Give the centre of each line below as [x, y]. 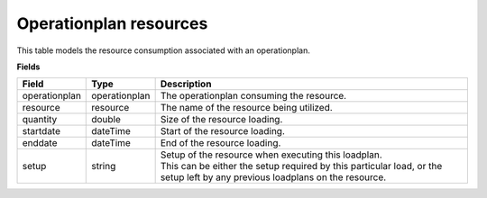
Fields [28, 67]
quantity [40, 120]
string [104, 166]
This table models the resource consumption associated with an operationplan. [163, 50]
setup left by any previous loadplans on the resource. [273, 177]
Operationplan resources [112, 23]
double [106, 120]
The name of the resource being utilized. [246, 108]
